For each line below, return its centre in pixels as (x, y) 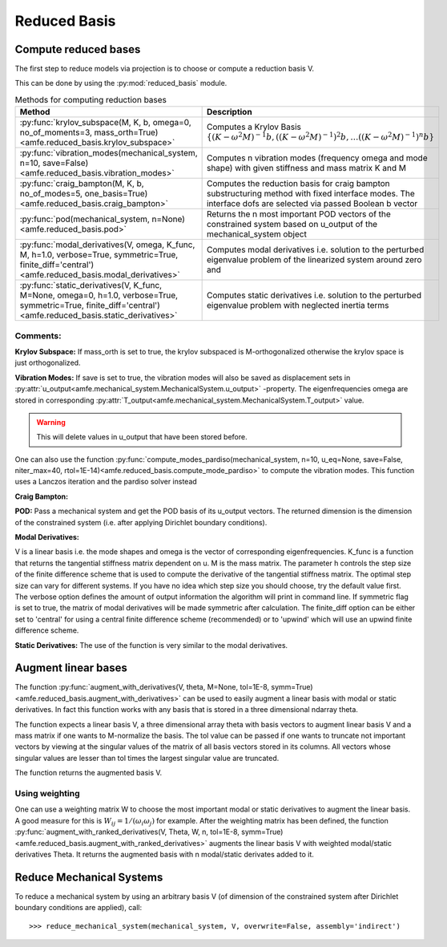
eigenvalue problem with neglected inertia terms (298, 306)
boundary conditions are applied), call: (79, 908)
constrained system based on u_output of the (292, 225)
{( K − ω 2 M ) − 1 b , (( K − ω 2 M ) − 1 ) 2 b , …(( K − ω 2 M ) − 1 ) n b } (320, 136)
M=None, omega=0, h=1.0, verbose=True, (99, 295)
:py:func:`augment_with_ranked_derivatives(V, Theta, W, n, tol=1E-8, (127, 832)
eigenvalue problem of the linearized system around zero (314, 260)
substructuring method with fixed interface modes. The (311, 194)
